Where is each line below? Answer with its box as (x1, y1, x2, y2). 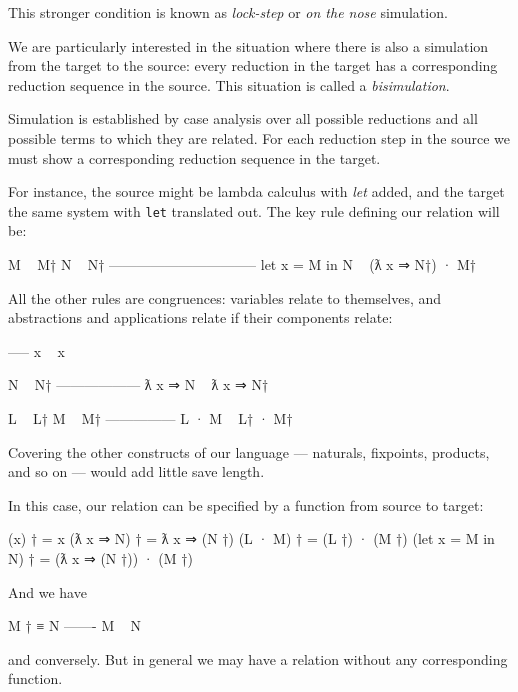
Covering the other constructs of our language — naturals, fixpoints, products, (8, 441, 490, 462)
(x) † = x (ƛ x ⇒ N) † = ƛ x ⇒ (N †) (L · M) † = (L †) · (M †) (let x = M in (8, 528, 495, 549)
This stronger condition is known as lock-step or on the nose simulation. (8, 2, 448, 22)
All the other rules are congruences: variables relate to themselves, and (8, 287, 442, 308)
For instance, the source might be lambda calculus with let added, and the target (8, 181, 505, 202)
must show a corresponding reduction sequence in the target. (8, 147, 381, 168)
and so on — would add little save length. (8, 461, 265, 482)
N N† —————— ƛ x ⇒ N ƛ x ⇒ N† (8, 374, 269, 395)
